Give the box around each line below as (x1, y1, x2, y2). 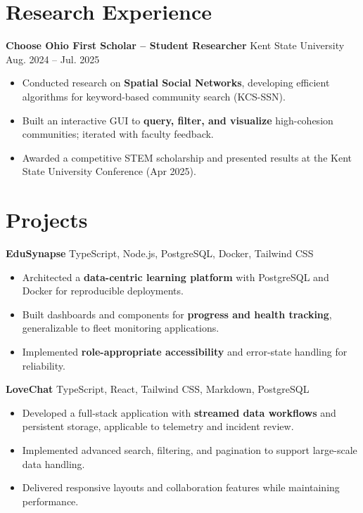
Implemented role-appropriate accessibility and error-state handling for (22, 344, 348, 358)
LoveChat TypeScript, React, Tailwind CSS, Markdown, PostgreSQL (6, 382, 310, 396)
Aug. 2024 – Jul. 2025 (6, 51, 100, 66)
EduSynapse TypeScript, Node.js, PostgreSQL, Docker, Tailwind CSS (6, 246, 314, 260)
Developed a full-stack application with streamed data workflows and (22, 405, 336, 420)
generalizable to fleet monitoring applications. (22, 320, 219, 335)
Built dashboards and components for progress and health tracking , (22, 306, 332, 321)
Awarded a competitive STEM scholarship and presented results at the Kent (22, 150, 352, 164)
